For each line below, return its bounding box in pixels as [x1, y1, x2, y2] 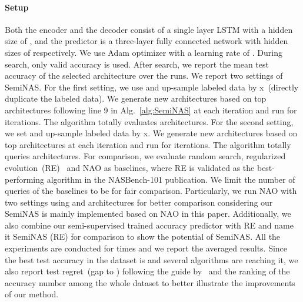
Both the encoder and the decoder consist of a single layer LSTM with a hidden [5, 23, 293, 35]
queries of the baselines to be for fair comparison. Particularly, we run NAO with [5, 184, 297, 197]
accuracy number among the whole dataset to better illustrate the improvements [5, 276, 295, 288]
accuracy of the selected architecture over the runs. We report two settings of [5, 69, 283, 82]
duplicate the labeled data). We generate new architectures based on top [5, 92, 267, 105]
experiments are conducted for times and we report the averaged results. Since [5, 242, 288, 254]
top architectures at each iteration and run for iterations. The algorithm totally [5, 138, 291, 150]
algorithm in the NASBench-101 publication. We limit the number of [46, 173, 295, 185]
